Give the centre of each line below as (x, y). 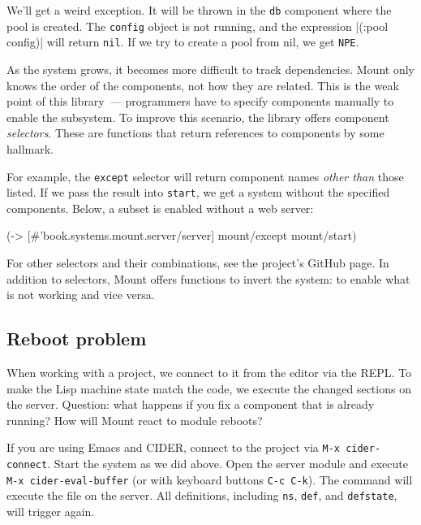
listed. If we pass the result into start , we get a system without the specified (198, 192)
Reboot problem (77, 338)
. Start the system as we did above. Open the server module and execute (228, 464)
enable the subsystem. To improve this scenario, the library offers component (198, 117)
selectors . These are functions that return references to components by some (195, 133)
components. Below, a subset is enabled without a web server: (160, 208)
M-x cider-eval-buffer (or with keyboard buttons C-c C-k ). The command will (210, 479)
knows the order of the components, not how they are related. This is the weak (203, 85)
